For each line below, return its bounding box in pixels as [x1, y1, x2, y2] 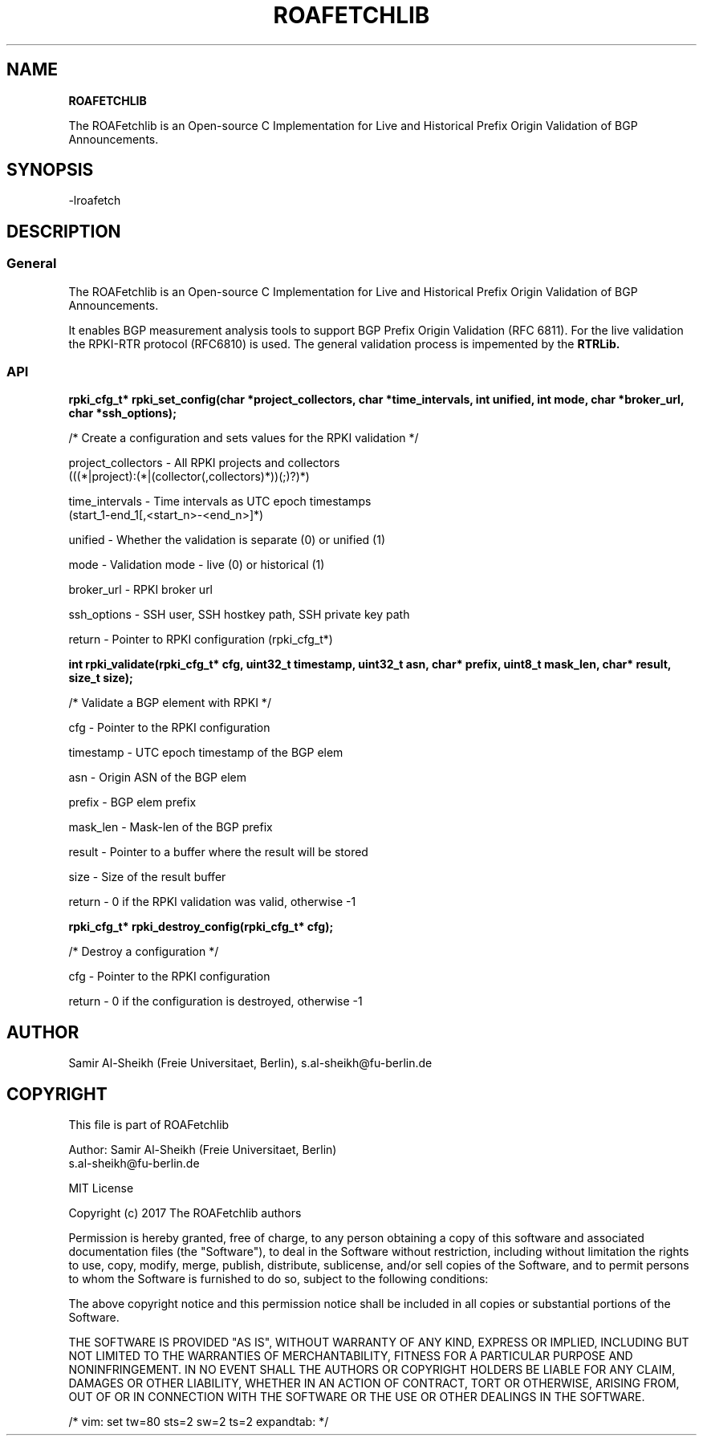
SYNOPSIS [6, 160, 94, 181]
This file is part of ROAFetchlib [68, 1118, 230, 1132]
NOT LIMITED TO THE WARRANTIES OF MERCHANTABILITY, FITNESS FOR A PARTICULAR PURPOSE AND [68, 1349, 633, 1363]
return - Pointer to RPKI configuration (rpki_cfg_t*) [68, 632, 333, 647]
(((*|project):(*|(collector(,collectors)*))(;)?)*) [68, 469, 310, 484]
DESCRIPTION [6, 221, 121, 242]
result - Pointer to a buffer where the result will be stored [68, 845, 368, 859]
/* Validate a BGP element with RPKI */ [68, 696, 271, 710]
